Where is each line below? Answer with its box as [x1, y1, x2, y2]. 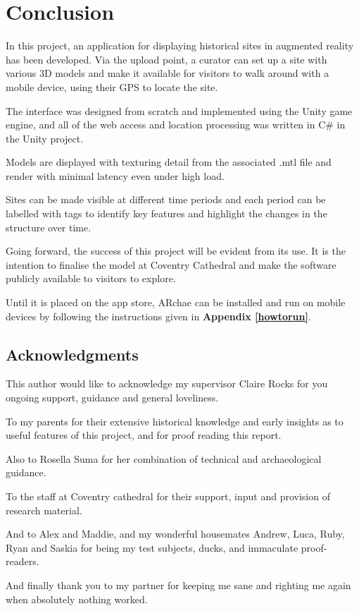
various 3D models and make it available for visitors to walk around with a [6, 66, 329, 80]
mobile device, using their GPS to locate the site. [6, 79, 218, 94]
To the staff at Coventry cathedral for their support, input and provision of [6, 488, 330, 503]
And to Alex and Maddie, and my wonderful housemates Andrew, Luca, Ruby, [6, 526, 345, 541]
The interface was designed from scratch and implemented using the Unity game [6, 103, 353, 118]
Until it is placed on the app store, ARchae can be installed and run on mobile [6, 295, 346, 310]
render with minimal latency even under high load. [6, 168, 225, 183]
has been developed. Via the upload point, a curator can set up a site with [6, 52, 327, 66]
